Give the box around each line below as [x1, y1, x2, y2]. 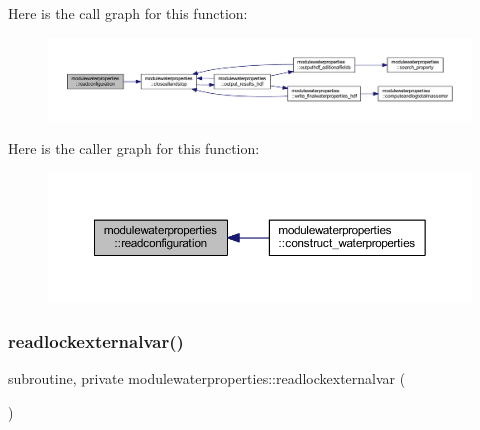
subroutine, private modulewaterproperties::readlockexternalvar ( [8, 368, 406, 389]
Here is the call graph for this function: [8, 3, 248, 23]
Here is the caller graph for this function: [8, 138, 260, 159]
